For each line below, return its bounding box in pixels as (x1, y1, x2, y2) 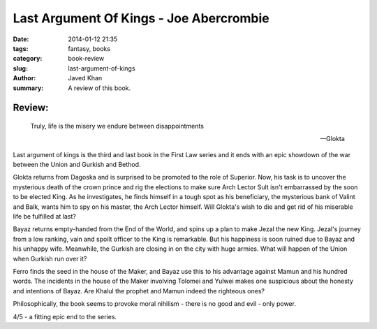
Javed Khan (68, 74, 103, 82)
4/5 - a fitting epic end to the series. (13, 312, 117, 321)
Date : (13, 35, 29, 43)
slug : (13, 64, 28, 73)
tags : (13, 44, 29, 52)
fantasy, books (68, 44, 111, 52)
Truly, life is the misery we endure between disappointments (30, 122, 204, 130)
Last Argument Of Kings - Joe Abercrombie (13, 10, 270, 26)
